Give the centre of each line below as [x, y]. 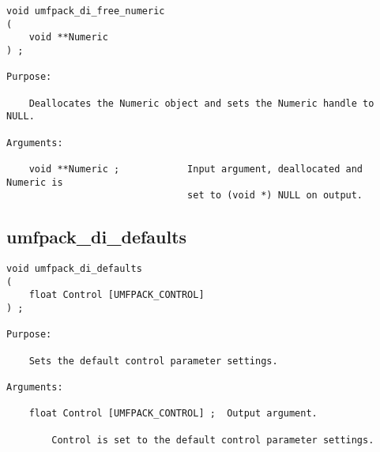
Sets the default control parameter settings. [153, 361]
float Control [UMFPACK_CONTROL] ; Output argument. [173, 414]
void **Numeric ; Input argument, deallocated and [196, 169]
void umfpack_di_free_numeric [86, 11]
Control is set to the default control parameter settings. [213, 440]
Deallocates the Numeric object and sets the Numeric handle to [201, 103]
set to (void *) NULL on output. [275, 196]
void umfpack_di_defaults [74, 269]
